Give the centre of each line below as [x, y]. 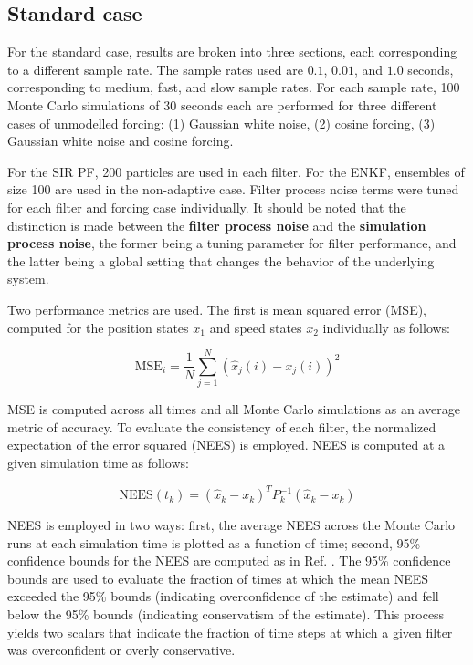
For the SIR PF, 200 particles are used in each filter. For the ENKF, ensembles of [236, 171]
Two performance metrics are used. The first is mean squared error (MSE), [217, 309]
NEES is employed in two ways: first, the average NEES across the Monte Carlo [231, 525]
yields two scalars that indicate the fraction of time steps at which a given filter [230, 632]
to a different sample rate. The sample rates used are [155, 69]
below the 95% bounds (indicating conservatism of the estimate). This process [226, 614]
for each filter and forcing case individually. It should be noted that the [207, 207]
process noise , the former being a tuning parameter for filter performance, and [232, 243]
